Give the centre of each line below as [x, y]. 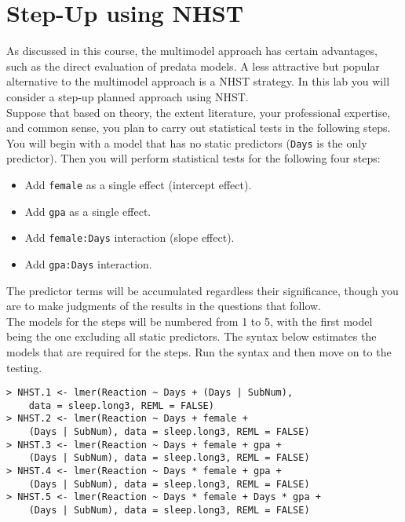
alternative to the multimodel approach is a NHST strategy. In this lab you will [198, 81]
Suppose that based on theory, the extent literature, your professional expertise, [199, 112]
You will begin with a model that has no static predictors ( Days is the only [187, 142]
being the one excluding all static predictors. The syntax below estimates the [192, 336]
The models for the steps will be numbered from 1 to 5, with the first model [190, 321]
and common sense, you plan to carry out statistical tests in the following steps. [199, 128]
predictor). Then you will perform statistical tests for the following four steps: [193, 158]
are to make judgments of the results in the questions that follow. [164, 306]
